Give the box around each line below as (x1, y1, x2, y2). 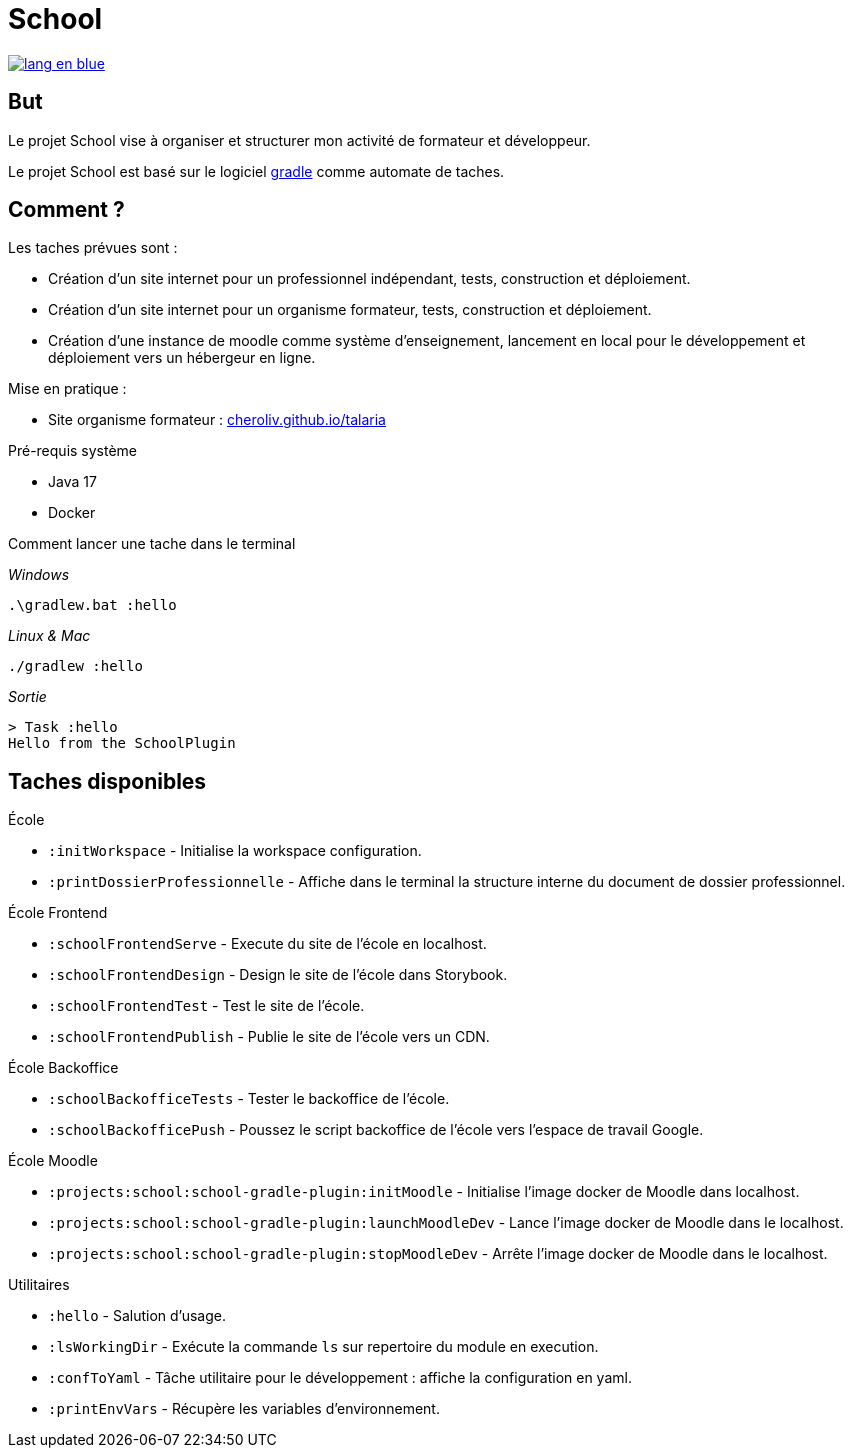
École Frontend (8, 904, 108, 922)
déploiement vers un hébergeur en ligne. (48, 349, 316, 367)
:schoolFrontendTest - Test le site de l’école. (48, 997, 365, 1015)
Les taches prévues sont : (8, 239, 178, 257)
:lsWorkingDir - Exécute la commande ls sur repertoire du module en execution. (48, 1338, 599, 1356)
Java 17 (48, 473, 97, 491)
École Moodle (8, 1152, 98, 1170)
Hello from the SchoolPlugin (8, 735, 236, 752)
